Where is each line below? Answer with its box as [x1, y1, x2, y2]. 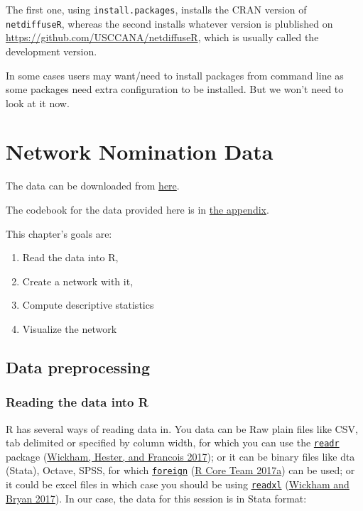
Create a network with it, [22, 273, 134, 288]
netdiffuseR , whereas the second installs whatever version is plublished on [6, 16, 333, 31]
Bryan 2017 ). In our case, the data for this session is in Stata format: [6, 490, 307, 505]
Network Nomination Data [6, 137, 273, 166]
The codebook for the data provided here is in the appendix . [6, 202, 269, 216]
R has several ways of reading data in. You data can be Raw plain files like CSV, [6, 421, 358, 436]
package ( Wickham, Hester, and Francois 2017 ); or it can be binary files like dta [6, 449, 355, 463]
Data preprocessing [6, 356, 151, 378]
